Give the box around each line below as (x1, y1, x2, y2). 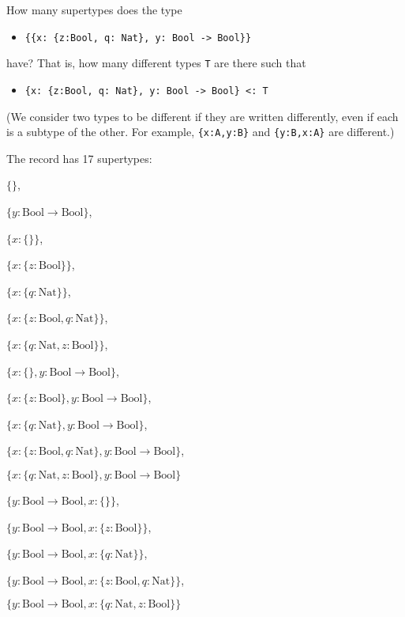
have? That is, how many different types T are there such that (6, 55, 306, 71)
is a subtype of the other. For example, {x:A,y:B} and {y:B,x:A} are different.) (6, 123, 395, 140)
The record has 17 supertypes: (6, 150, 152, 166)
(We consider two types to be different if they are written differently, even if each (6, 108, 399, 124)
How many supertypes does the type (6, 2, 182, 17)
